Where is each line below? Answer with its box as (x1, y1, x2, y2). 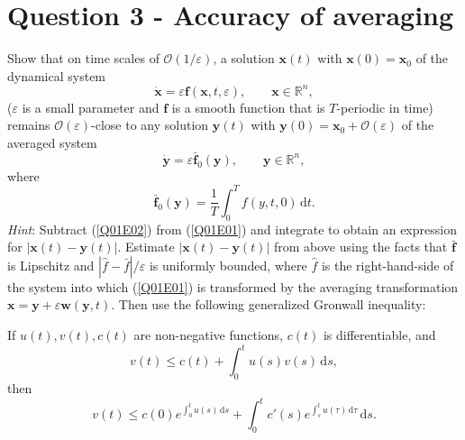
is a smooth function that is (171, 97, 325, 116)
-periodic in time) (336, 97, 433, 116)
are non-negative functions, (133, 325, 284, 344)
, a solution (213, 49, 275, 68)
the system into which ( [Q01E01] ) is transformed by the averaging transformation (7, 277, 459, 296)
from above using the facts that (273, 237, 448, 256)
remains (7, 115, 50, 134)
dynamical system (7, 66, 106, 85)
